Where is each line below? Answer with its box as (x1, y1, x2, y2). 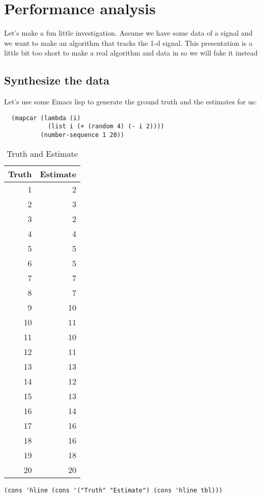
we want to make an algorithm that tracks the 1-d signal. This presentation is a (4, 37, 253, 48)
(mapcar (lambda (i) (11, 114, 81, 122)
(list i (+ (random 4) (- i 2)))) (47, 123, 164, 130)
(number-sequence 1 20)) (40, 131, 125, 139)
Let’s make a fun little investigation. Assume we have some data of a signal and (4, 27, 253, 38)
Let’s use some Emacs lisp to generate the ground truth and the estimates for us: (4, 96, 257, 107)
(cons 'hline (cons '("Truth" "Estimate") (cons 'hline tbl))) (4, 486, 223, 494)
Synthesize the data (4, 72, 110, 88)
